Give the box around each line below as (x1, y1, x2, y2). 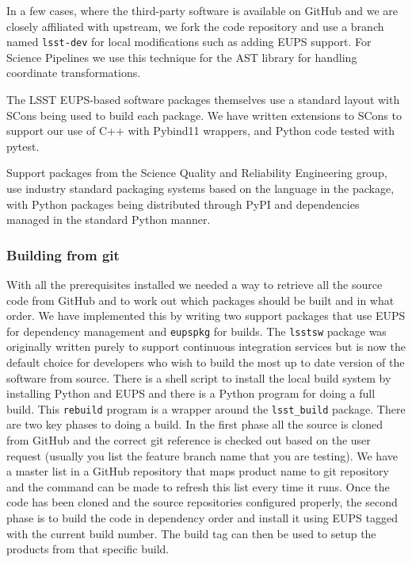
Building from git (6, 244, 120, 264)
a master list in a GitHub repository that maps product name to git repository (6, 463, 389, 479)
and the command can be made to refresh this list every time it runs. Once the (6, 478, 390, 495)
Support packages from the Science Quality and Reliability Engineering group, (6, 164, 387, 181)
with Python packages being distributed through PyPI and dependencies (6, 195, 360, 212)
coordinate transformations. (6, 64, 141, 81)
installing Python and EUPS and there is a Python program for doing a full (6, 385, 376, 402)
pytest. (6, 137, 40, 154)
